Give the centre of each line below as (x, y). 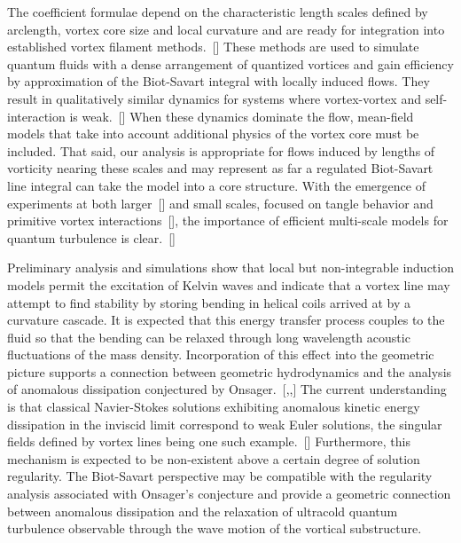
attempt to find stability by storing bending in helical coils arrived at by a (209, 302)
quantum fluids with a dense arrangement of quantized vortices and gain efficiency (230, 63)
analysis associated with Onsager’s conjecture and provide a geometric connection (229, 494)
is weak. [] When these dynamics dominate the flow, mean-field (242, 116)
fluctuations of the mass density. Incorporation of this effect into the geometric (221, 354)
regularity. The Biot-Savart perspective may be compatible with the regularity (220, 476)
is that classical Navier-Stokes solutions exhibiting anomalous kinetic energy (214, 407)
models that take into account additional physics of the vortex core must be (213, 134)
